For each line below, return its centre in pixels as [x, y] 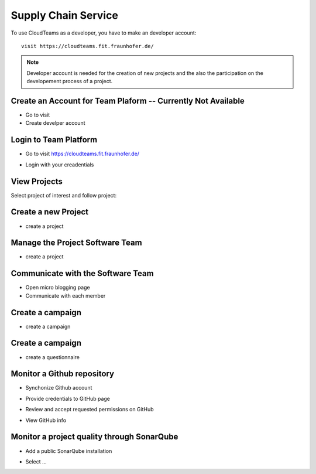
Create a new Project [50, 212]
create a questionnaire [53, 357]
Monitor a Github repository [62, 374]
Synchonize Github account [59, 388]
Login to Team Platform [54, 140]
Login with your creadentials [60, 165]
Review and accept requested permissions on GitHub [90, 410]
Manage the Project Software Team [77, 243]
